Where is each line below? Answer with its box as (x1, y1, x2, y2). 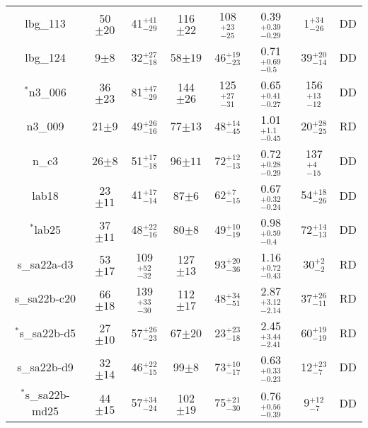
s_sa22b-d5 (19, 324, 76, 341)
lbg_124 (25, 49, 66, 66)
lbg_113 (25, 14, 66, 31)
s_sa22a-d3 (17, 255, 74, 272)
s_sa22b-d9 (17, 359, 74, 376)
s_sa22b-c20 (15, 290, 76, 307)
